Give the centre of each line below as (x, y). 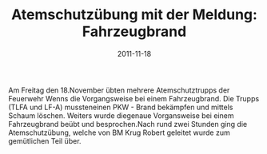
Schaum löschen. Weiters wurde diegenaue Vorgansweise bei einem (121, 115)
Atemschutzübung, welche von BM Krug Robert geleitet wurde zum (119, 132)
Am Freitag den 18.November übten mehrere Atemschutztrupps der (119, 90)
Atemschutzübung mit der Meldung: (134, 15)
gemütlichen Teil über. (45, 140)
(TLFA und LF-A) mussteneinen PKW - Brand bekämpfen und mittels (121, 107)
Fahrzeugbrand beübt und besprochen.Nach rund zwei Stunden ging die (128, 124)
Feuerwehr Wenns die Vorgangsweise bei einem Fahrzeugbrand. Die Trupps (134, 98)
